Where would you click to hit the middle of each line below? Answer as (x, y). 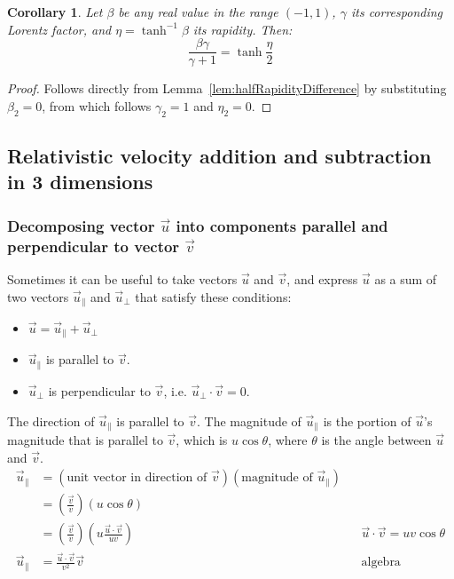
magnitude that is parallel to (85, 439)
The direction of (51, 420)
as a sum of (406, 278)
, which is (202, 439)
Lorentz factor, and (59, 29)
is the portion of (367, 420)
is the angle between (376, 439)
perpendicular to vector (94, 246)
